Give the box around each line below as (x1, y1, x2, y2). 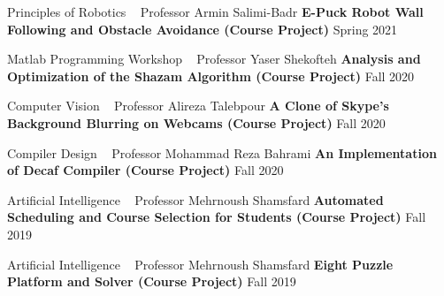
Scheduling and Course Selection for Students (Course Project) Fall (7, 208, 426, 226)
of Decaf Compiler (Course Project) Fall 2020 (7, 161, 284, 179)
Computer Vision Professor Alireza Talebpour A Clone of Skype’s (7, 96, 389, 115)
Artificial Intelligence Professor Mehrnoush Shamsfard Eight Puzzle (7, 254, 394, 273)
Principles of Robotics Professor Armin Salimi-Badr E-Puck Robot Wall (7, 3, 424, 20)
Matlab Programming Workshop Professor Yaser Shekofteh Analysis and (7, 49, 421, 68)
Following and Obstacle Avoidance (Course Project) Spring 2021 (7, 19, 398, 38)
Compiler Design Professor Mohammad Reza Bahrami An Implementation (7, 143, 437, 162)
